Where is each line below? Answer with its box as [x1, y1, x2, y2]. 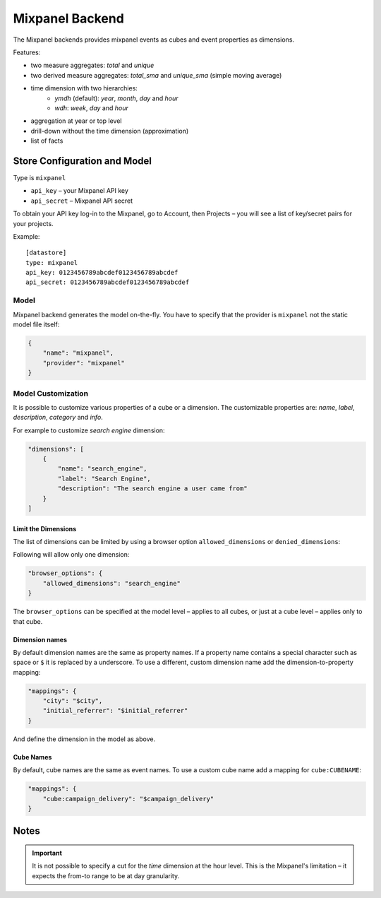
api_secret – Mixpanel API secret [30, 196, 133, 205]
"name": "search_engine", [57, 465, 147, 473]
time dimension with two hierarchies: [30, 84, 138, 93]
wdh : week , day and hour [54, 103, 128, 112]
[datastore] [25, 249, 67, 257]
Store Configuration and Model [13, 155, 152, 167]
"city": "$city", [42, 697, 103, 705]
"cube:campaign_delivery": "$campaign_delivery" [42, 795, 214, 803]
